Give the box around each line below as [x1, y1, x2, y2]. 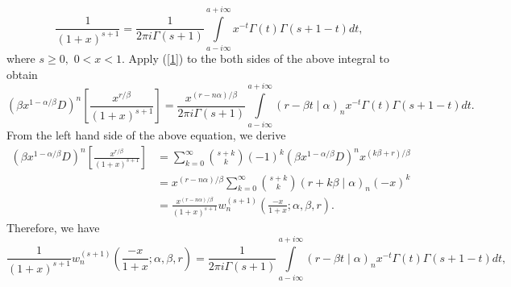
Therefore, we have [6, 218, 100, 235]
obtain [6, 65, 38, 82]
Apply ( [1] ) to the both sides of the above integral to [128, 50, 389, 67]
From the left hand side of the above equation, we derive [6, 127, 286, 143]
